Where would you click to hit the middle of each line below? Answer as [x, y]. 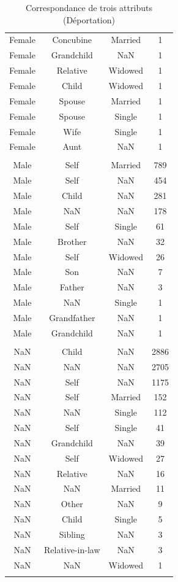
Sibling [72, 534]
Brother [72, 241]
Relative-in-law [72, 549]
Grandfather [72, 317]
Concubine [72, 40]
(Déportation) [89, 19]
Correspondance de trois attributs [89, 7]
